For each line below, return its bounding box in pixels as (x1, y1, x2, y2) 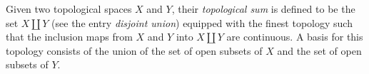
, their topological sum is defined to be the (171, 1, 355, 16)
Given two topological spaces (6, 1, 132, 16)
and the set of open (277, 43, 362, 58)
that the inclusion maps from (6, 29, 133, 44)
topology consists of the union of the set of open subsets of (6, 43, 263, 58)
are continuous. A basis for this (226, 29, 363, 44)
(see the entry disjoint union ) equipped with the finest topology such (51, 15, 353, 30)
